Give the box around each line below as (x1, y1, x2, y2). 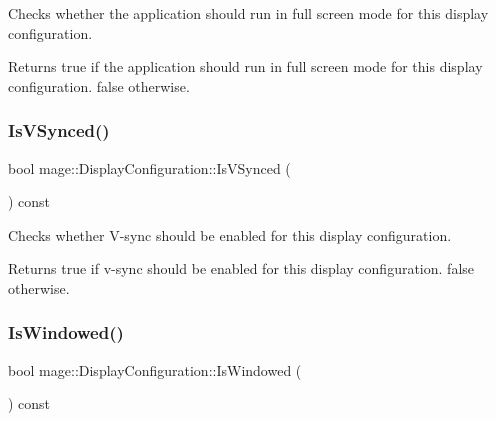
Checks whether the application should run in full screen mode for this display (8, 3, 489, 23)
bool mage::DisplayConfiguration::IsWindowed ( (8, 359, 302, 380)
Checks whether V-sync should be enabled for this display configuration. (8, 224, 452, 245)
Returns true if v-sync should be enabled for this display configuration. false (8, 258, 475, 279)
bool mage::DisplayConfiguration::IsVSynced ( (8, 157, 291, 178)
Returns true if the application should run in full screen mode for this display (8, 56, 483, 77)
